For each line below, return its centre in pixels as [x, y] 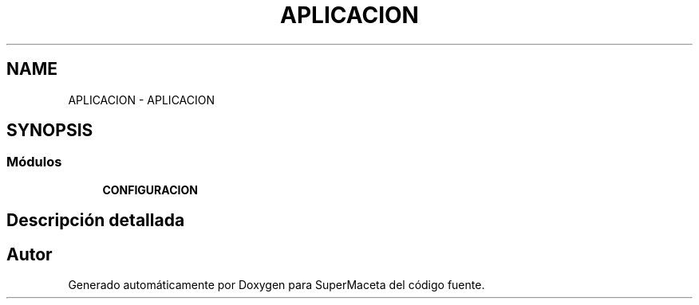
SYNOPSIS [50, 131]
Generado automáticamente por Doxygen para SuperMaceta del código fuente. [276, 285]
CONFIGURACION [150, 190]
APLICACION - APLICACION [142, 100]
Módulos [34, 162]
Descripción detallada [96, 221]
